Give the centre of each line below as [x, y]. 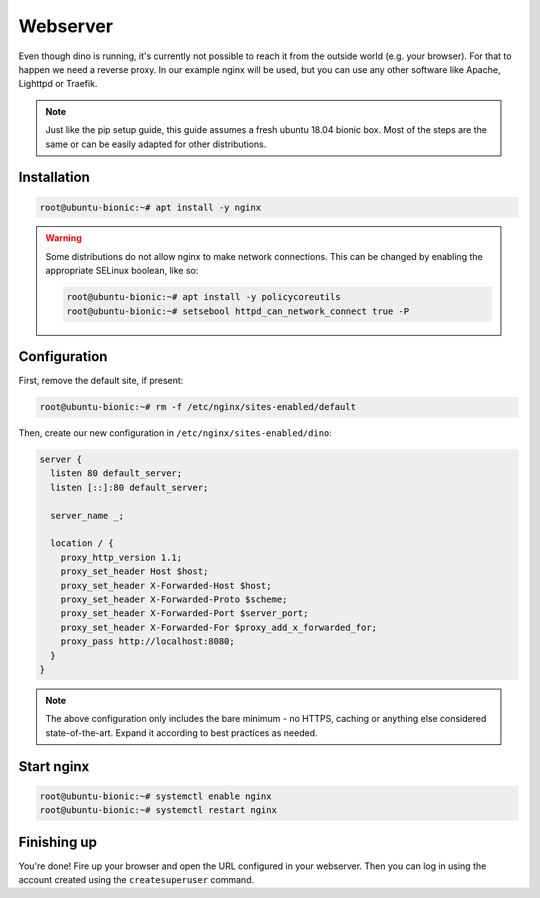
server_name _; [87, 515]
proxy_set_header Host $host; [134, 571]
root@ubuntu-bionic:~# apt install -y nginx [150, 207]
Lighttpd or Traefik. [58, 84]
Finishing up [57, 841]
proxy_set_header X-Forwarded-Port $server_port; [184, 613]
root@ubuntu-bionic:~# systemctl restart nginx [158, 810]
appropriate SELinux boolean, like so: [122, 271]
